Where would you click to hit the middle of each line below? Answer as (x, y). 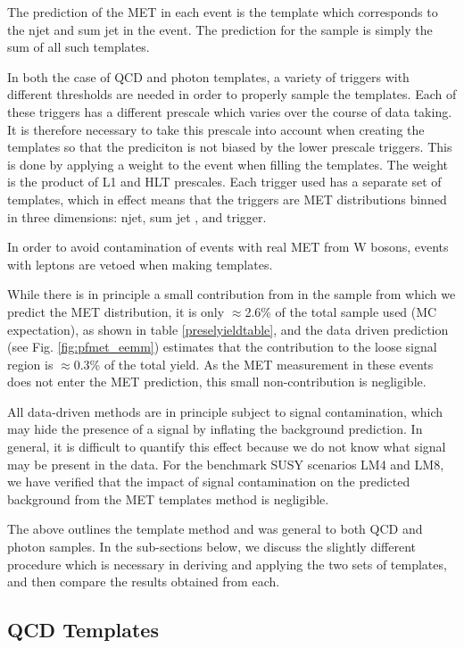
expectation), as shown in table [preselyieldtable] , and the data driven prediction (228, 329)
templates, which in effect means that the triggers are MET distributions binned (227, 199)
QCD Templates (83, 630)
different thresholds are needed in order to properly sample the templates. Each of (232, 94)
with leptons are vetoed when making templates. (140, 264)
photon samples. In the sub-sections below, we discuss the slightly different (212, 547)
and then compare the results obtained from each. (144, 582)
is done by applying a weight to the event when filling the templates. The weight (228, 164)
